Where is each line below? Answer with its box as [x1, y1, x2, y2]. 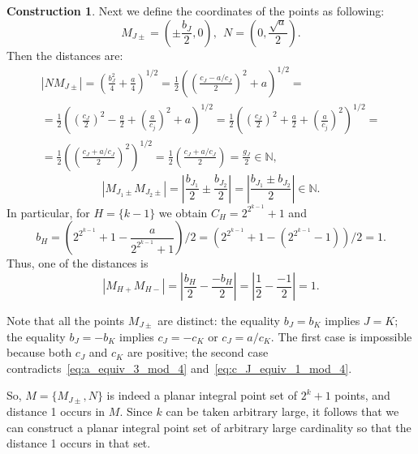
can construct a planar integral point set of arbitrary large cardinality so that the [6, 418, 412, 435]
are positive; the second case [127, 344, 269, 361]
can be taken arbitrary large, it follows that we [166, 403, 399, 419]
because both [6, 344, 72, 361]
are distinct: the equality [157, 312, 280, 329]
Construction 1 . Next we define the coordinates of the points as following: [6, 2, 385, 19]
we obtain [158, 203, 208, 221]
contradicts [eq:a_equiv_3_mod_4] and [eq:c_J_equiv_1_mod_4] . [6, 359, 352, 376]
